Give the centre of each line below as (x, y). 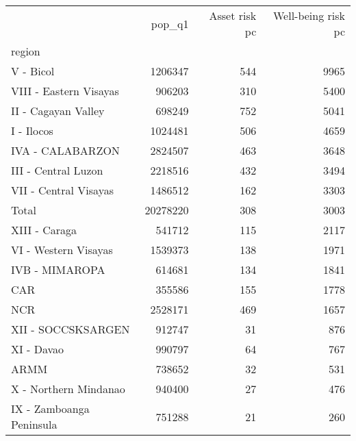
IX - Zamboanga (50, 408)
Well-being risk (309, 15)
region (26, 51)
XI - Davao (38, 349)
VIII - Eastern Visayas (65, 91)
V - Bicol (33, 71)
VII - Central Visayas (62, 190)
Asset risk (233, 15)
